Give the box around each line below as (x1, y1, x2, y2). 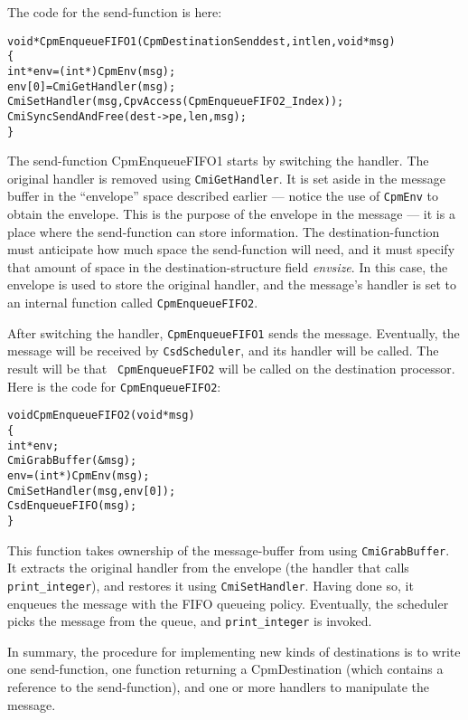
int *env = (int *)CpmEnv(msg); (7, 64, 176, 78)
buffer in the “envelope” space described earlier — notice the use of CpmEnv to (7, 186, 438, 205)
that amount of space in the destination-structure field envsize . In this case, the (7, 257, 448, 276)
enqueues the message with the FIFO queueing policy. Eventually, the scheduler (7, 593, 449, 612)
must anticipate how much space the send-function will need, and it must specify (7, 240, 455, 259)
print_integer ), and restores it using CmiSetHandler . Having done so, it (7, 575, 414, 594)
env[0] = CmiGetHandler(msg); (7, 80, 176, 93)
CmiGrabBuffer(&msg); (7, 454, 137, 468)
